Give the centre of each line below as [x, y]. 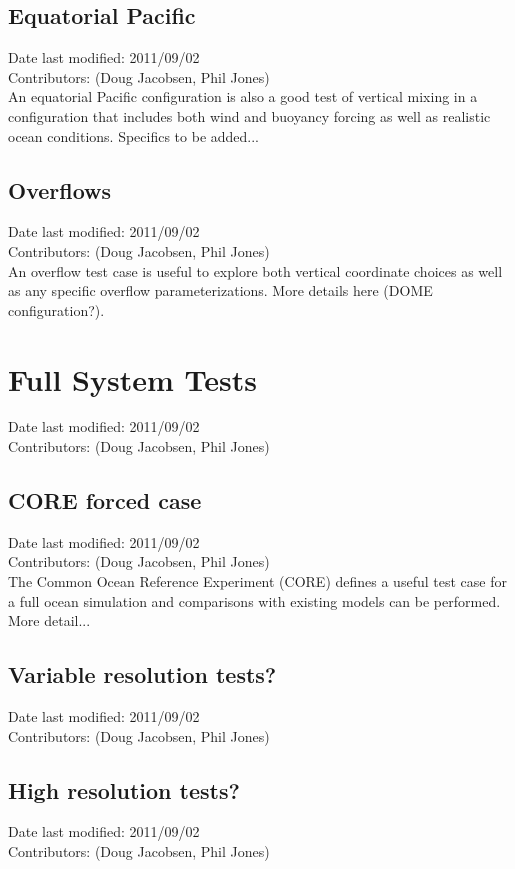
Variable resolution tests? [142, 674]
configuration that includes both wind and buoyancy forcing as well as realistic [249, 115]
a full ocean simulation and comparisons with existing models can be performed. [254, 600]
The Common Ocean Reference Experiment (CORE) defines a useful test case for [257, 581]
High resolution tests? [124, 789]
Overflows [60, 189]
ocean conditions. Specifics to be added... [134, 135]
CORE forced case [105, 500]
